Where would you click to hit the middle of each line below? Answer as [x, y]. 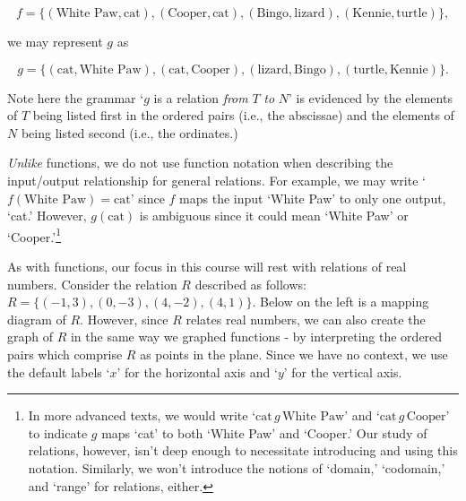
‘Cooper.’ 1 [34, 235]
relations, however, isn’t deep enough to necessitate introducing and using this [243, 450]
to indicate [58, 432]
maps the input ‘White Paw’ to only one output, [313, 198]
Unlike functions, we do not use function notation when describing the [200, 163]
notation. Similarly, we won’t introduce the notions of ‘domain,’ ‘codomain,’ [237, 467]
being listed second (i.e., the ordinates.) [129, 132]
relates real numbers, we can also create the [306, 319]
